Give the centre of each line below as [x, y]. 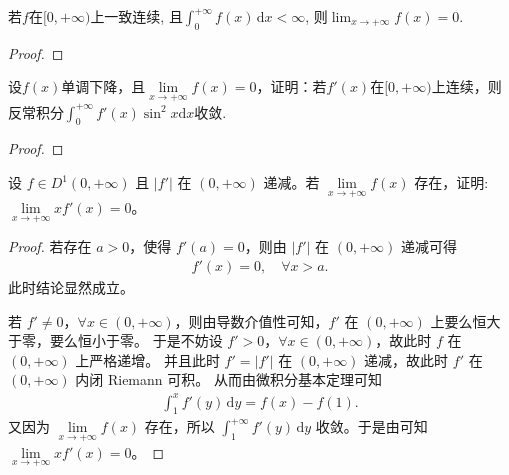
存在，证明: [451, 182]
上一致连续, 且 [136, 16]
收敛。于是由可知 [371, 426]
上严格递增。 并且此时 [147, 359]
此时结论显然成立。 [71, 287]
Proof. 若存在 [50, 246]
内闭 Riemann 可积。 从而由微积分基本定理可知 [228, 379]
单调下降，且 [103, 86]
